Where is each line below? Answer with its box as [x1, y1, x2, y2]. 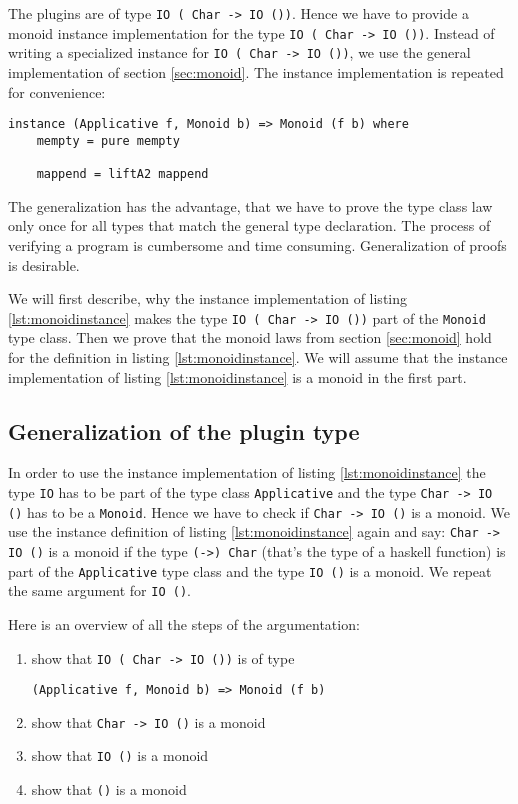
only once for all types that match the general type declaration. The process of [8, 215, 491, 236]
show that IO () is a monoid [31, 745, 209, 766]
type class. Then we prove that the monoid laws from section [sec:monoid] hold [8, 327, 492, 348]
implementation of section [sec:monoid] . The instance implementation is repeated [8, 61, 504, 82]
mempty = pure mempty [36, 133, 180, 148]
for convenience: [8, 81, 106, 102]
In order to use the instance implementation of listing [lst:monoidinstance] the [8, 462, 486, 483]
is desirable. [8, 254, 80, 275]
